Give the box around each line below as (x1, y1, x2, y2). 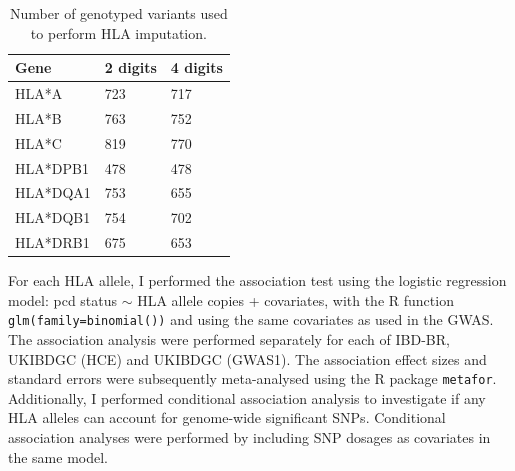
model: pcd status (8, 289, 118, 310)
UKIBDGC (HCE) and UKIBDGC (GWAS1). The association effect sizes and (8, 348, 487, 369)
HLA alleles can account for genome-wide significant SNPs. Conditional (8, 407, 446, 428)
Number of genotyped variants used (10, 3, 228, 23)
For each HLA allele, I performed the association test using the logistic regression (8, 270, 507, 291)
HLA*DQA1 (15, 182, 91, 203)
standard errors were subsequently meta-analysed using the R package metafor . (8, 368, 497, 389)
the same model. (8, 446, 109, 467)
